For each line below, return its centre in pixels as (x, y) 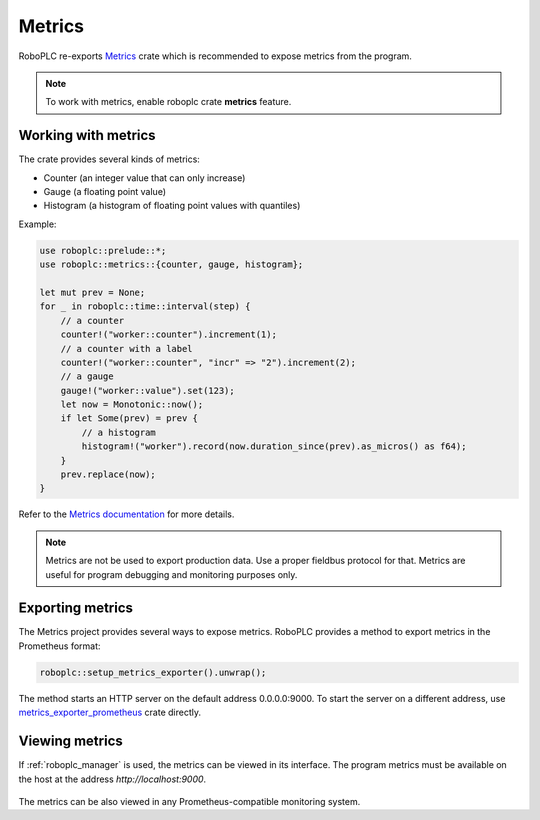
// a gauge (87, 376)
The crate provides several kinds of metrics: (109, 159)
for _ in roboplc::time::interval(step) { (145, 306)
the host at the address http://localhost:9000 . (112, 779)
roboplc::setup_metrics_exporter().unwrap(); (153, 672)
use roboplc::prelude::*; (103, 250)
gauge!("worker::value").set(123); (147, 390)
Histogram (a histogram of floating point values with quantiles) (172, 206)
